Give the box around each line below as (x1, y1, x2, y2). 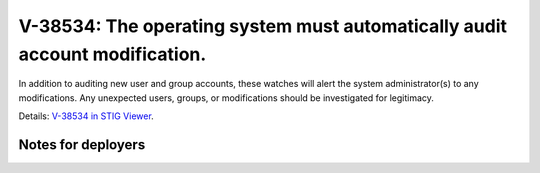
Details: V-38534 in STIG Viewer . (18, 110, 154, 122)
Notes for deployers (18, 136, 146, 153)
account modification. (18, 43, 207, 65)
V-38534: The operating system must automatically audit (18, 15, 508, 37)
